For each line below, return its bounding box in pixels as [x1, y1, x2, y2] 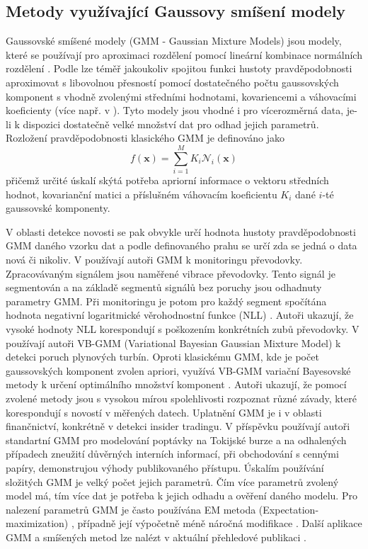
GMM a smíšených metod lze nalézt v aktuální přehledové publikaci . [6, 529, 306, 544]
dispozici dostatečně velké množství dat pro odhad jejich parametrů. [23, 116, 319, 131]
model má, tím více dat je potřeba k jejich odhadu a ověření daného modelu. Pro [6, 488, 357, 503]
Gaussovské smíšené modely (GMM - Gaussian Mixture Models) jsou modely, [6, 33, 342, 48]
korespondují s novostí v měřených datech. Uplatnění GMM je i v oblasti [6, 404, 322, 419]
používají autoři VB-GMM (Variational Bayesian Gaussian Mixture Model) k [6, 335, 341, 350]
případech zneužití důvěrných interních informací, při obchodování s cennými [6, 446, 339, 461]
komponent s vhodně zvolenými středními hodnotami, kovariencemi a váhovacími [6, 89, 357, 103]
